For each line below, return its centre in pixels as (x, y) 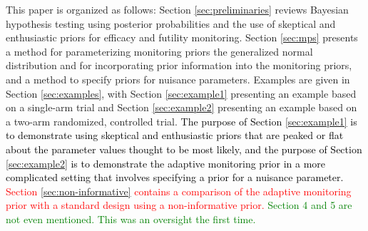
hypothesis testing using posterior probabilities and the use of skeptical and (171, 23)
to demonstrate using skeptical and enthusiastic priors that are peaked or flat (175, 135)
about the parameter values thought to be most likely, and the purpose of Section (184, 149)
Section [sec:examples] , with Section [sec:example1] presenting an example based (181, 93)
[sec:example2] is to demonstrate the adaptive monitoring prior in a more (166, 163)
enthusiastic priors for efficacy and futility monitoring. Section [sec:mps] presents (182, 37)
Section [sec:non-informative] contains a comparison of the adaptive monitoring (179, 191)
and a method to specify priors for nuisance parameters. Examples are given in (178, 79)
